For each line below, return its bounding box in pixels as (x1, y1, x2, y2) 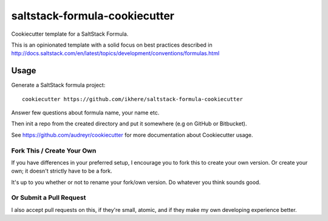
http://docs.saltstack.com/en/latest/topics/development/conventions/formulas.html (11, 50, 220, 57)
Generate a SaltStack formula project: (11, 82, 106, 89)
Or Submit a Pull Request (11, 194, 86, 202)
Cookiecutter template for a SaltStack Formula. (11, 30, 129, 38)
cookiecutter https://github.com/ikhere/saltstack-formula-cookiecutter (22, 96, 243, 102)
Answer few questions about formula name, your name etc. (11, 109, 160, 116)
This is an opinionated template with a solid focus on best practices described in (11, 41, 213, 48)
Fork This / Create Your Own (11, 146, 97, 154)
